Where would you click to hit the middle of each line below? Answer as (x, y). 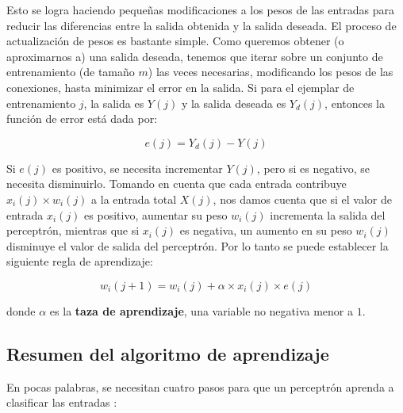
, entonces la (355, 103)
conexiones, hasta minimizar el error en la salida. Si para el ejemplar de (180, 87)
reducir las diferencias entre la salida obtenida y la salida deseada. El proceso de (201, 25)
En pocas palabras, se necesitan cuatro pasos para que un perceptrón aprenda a (200, 386)
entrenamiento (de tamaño (71, 72)
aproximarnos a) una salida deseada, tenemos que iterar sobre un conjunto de (195, 56)
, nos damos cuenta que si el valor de (303, 199)
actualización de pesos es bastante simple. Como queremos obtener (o (175, 41)
